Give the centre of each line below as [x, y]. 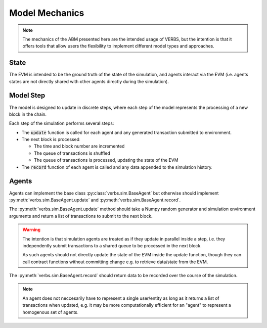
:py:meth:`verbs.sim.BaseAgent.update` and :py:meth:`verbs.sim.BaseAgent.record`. [95, 200]
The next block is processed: [51, 140]
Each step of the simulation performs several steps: [62, 123]
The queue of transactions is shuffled [72, 153]
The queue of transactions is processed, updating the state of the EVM [106, 160]
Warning [31, 230]
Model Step [27, 96]
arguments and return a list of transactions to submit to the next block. [81, 216]
